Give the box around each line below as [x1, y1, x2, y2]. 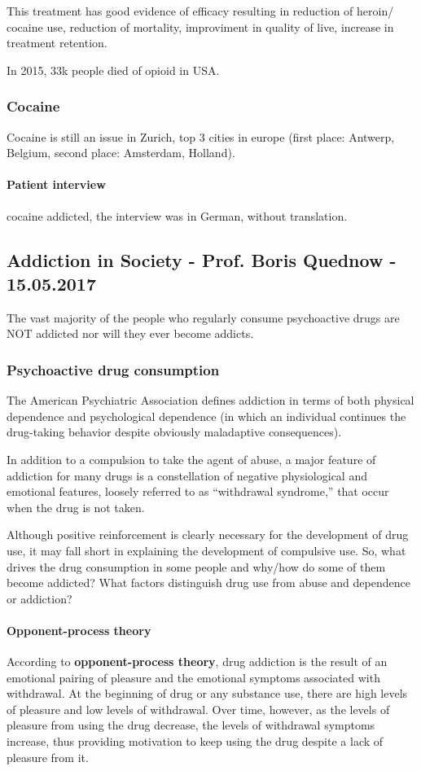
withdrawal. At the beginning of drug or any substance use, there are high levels [7, 685, 408, 702]
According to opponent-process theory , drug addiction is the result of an [7, 653, 388, 670]
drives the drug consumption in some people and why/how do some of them [7, 558, 386, 575]
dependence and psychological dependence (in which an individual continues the [7, 407, 406, 424]
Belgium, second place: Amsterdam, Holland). [7, 144, 235, 161]
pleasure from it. [7, 748, 89, 765]
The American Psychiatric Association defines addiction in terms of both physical [7, 392, 414, 409]
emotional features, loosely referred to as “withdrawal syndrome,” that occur [7, 483, 389, 500]
